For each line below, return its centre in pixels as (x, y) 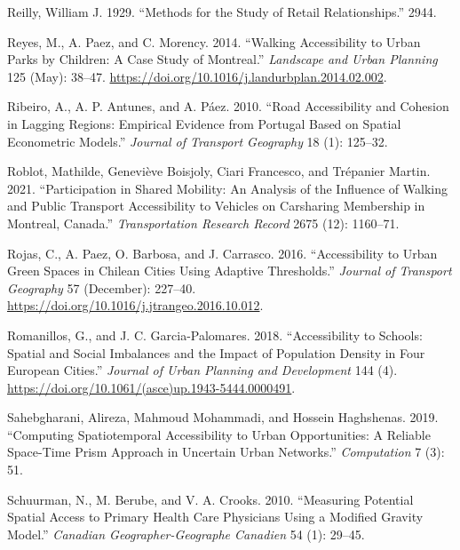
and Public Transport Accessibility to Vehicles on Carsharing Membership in (216, 206)
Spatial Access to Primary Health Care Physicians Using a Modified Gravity (215, 517)
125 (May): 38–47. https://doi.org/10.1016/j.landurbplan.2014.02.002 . (197, 76)
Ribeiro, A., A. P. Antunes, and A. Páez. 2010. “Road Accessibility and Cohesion (228, 106)
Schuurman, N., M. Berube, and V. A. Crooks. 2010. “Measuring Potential (210, 499)
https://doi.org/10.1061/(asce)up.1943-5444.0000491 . (151, 387)
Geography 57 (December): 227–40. (102, 287)
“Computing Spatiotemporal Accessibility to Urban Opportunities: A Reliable (219, 434)
